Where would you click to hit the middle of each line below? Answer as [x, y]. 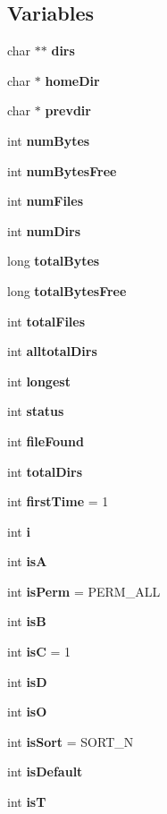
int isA [27, 561]
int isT [27, 802]
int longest [39, 381]
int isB [27, 621]
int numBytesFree [62, 170]
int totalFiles [46, 321]
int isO [27, 712]
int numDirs [44, 230]
